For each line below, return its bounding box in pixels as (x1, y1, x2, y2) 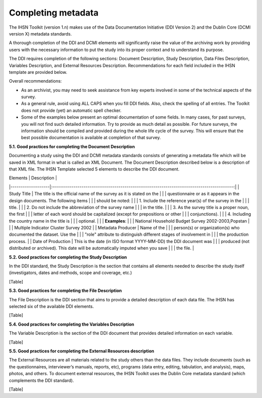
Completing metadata (9, 7, 99, 18)
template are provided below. (9, 69, 67, 75)
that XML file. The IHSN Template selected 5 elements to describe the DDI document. (9, 166, 180, 172)
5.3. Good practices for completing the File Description (9, 288, 122, 294)
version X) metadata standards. (9, 31, 72, 36)
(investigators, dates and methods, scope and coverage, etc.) (9, 270, 132, 276)
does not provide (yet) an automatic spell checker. (21, 107, 122, 113)
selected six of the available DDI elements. (9, 304, 94, 309)
